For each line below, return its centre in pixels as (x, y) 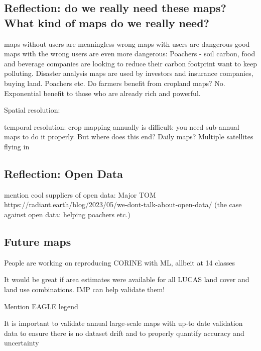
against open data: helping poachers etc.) (67, 214)
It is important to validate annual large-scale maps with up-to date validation (123, 323)
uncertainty (22, 343)
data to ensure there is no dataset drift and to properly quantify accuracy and (124, 333)
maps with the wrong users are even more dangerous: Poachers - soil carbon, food (130, 54)
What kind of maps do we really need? (107, 22)
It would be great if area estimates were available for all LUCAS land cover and (127, 279)
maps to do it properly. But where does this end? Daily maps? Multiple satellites (129, 137)
